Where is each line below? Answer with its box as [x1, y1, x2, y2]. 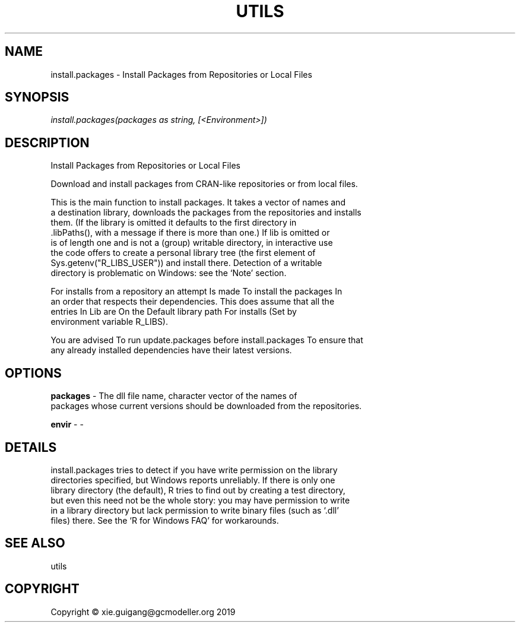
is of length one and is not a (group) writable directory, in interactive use [50, 237, 333, 248]
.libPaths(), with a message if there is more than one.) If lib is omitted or [50, 227, 330, 238]
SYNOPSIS [5, 90, 69, 105]
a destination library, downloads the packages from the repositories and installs [50, 207, 362, 218]
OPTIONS [5, 365, 62, 381]
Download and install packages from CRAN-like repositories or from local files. [50, 179, 358, 189]
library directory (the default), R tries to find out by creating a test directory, [50, 484, 345, 495]
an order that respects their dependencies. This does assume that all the [50, 296, 335, 307]
